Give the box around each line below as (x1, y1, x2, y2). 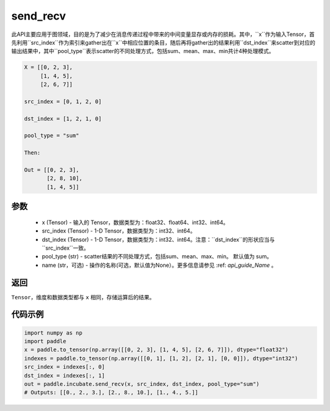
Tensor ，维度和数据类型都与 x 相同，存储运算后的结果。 (11, 293, 155, 300)
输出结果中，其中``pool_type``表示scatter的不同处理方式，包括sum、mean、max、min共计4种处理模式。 (11, 48, 274, 55)
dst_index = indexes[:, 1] (24, 372, 105, 379)
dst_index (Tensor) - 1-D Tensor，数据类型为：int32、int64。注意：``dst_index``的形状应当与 (42, 236, 275, 243)
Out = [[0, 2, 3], (24, 167, 79, 173)
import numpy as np (24, 329, 82, 336)
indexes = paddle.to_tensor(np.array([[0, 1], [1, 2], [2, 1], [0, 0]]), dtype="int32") (24, 355, 299, 362)
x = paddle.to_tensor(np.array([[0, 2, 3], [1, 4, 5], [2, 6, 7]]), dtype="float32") (24, 346, 288, 354)
